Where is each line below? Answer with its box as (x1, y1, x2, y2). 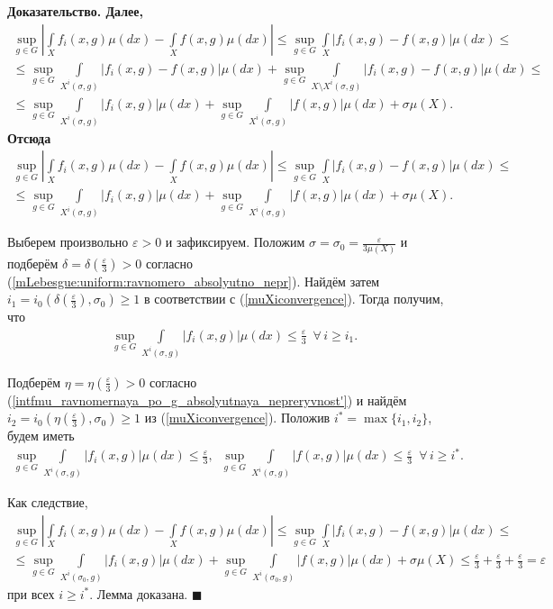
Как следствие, (7, 493, 88, 512)
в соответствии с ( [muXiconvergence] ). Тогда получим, (144, 289, 444, 308)
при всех (7, 584, 55, 603)
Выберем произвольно (7, 232, 129, 251)
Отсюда (7, 128, 51, 147)
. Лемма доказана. (89, 584, 188, 603)
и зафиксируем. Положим (165, 232, 305, 251)
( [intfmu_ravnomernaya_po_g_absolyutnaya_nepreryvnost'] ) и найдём (7, 390, 407, 409)
